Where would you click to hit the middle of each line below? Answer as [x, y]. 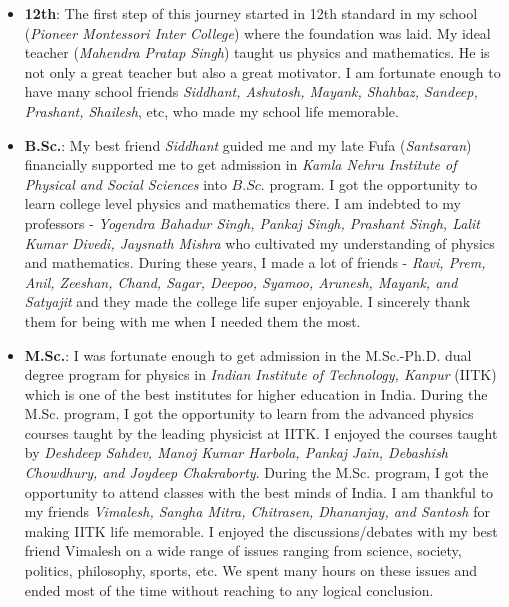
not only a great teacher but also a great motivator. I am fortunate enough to [262, 71]
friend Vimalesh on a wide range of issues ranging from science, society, [243, 550]
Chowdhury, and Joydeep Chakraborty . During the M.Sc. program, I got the [256, 472]
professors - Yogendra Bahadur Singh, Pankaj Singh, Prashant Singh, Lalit [252, 222]
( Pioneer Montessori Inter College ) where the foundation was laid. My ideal [257, 32]
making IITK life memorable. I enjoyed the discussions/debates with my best [261, 530]
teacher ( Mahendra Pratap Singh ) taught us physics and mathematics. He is [257, 52]
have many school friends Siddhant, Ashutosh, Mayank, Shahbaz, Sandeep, [251, 91]
